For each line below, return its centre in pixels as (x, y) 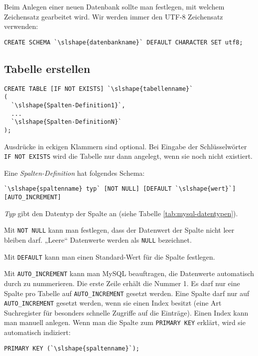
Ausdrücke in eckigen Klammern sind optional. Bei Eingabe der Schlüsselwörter (126, 146)
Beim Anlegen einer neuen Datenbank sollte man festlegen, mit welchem (114, 6)
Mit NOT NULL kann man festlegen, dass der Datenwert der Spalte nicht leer (119, 230)
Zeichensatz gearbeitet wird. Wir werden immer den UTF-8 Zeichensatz (114, 16)
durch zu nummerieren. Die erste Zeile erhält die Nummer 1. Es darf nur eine (122, 283)
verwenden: (21, 26)
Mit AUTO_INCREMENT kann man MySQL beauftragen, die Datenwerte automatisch (129, 273)
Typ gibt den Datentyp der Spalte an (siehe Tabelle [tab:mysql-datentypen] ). (121, 213)
